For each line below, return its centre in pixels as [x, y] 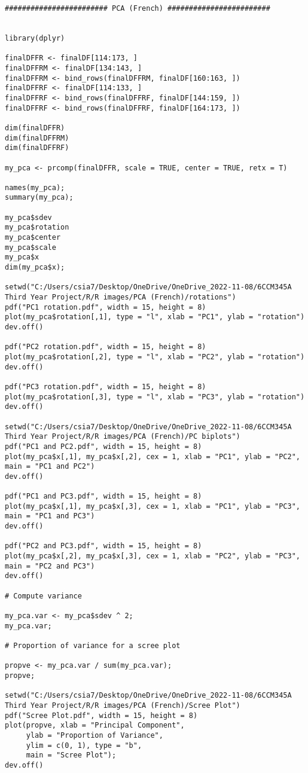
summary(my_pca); [39, 198]
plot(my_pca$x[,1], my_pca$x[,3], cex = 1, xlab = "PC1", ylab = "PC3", [153, 506]
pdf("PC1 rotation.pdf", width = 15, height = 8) [106, 307]
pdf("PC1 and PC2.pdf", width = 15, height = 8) [103, 446]
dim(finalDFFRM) [37, 138]
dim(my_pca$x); [35, 268]
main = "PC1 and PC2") [50, 467]
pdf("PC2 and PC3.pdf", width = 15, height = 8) [103, 546]
